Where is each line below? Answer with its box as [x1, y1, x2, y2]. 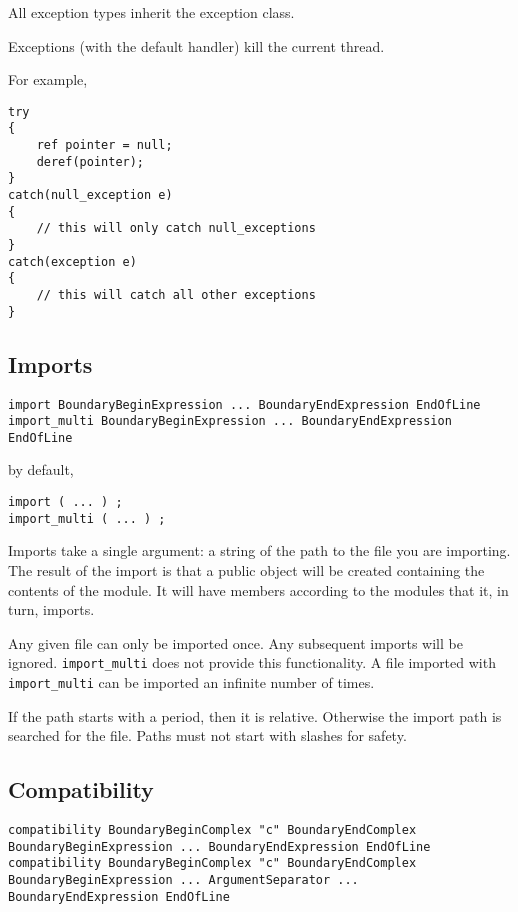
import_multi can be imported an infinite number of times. [8, 672, 375, 693]
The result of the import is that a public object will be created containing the [8, 559, 485, 580]
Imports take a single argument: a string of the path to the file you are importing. [8, 540, 511, 561]
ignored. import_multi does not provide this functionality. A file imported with [8, 652, 496, 673]
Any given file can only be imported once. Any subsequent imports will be [8, 632, 463, 653]
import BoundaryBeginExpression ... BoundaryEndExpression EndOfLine [8, 397, 481, 412]
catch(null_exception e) [8, 188, 173, 203]
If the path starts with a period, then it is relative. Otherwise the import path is [8, 705, 502, 726]
